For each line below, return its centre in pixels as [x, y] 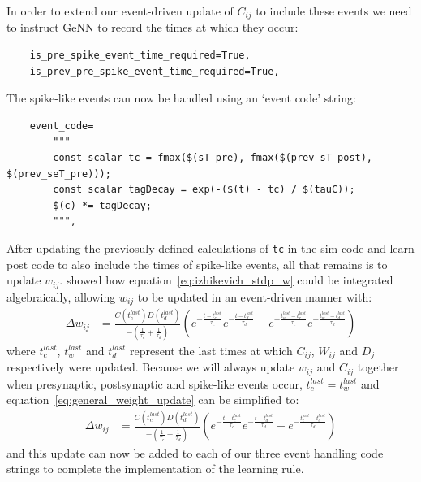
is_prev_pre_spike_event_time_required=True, [155, 71]
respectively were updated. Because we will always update [151, 367]
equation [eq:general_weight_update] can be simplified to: [153, 399]
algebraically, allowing [61, 296]
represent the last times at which [211, 350]
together [378, 367]
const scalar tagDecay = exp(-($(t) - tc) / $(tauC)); [204, 190]
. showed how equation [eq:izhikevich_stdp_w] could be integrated [226, 280]
